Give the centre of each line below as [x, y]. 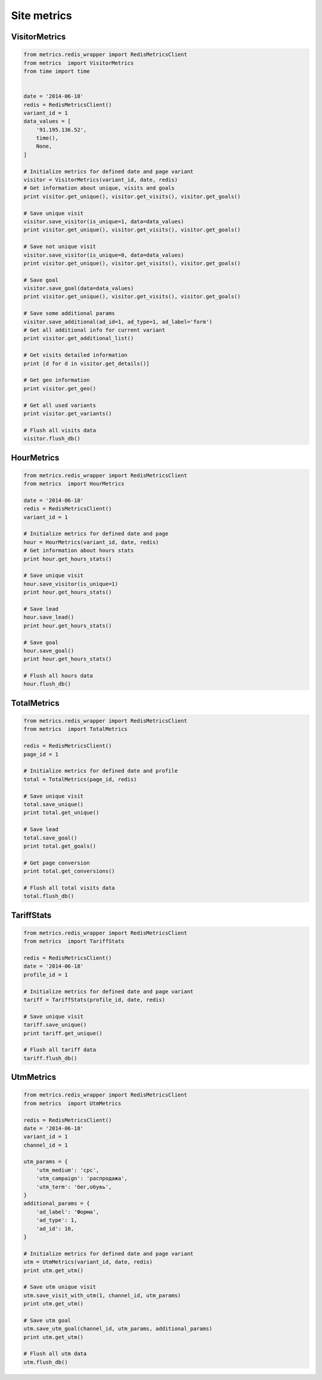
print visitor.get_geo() [60, 388]
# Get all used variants [60, 405]
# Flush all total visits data [69, 888]
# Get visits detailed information [75, 355]
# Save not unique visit [60, 247]
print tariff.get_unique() [63, 1033]
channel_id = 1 [46, 1145]
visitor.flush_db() [52, 439]
